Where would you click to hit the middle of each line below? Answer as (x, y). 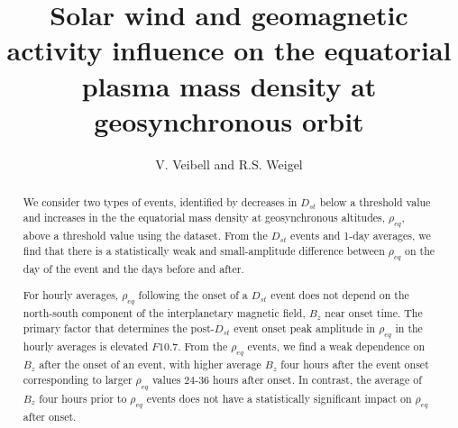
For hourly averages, (71, 294)
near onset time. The (374, 313)
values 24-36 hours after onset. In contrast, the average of (287, 380)
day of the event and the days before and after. (133, 269)
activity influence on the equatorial (229, 50)
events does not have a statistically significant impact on (279, 398)
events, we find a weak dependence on (336, 346)
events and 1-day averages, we (361, 236)
